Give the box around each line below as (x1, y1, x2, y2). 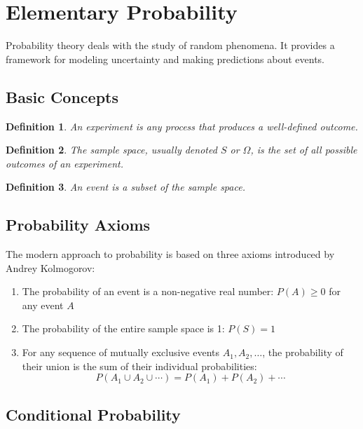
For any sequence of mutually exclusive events (22, 345, 220, 360)
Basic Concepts (6, 86, 119, 107)
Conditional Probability (6, 403, 181, 425)
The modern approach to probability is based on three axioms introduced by (6, 247, 335, 261)
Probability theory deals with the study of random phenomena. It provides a (6, 38, 335, 53)
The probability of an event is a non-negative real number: (22, 284, 274, 299)
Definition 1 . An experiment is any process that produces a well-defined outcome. (6, 118, 358, 133)
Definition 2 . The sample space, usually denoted (6, 142, 217, 157)
